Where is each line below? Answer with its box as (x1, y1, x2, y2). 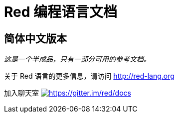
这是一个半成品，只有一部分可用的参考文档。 (4, 55, 151, 64)
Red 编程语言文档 (4, 3, 118, 20)
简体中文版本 (4, 32, 67, 45)
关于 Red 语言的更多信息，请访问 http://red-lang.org (4, 72, 175, 81)
